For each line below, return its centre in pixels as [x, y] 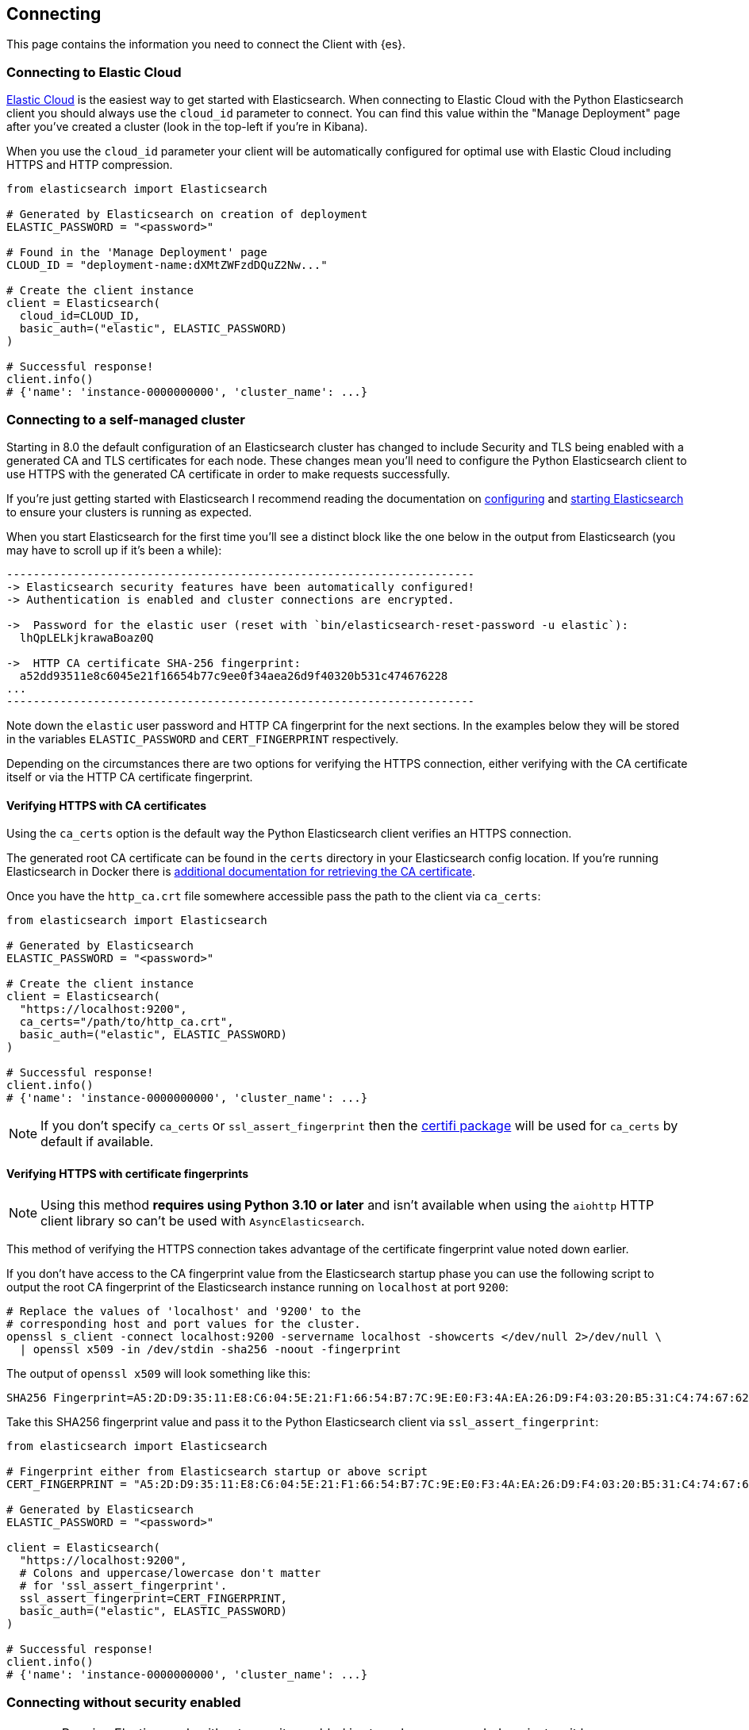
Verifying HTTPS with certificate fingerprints [128, 1173]
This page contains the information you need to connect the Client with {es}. [206, 44]
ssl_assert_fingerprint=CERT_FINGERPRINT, [154, 1599]
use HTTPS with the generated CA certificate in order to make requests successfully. [229, 474]
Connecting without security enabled [124, 1702]
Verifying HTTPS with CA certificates [107, 805]
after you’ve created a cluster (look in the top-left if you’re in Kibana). [187, 127]
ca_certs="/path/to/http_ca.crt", [127, 1022]
